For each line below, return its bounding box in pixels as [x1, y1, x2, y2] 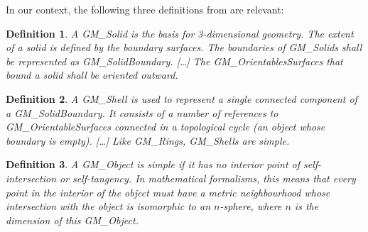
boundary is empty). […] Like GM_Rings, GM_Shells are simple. [6, 133, 290, 148]
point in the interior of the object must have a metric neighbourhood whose [6, 184, 330, 199]
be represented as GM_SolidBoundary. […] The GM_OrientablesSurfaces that [6, 53, 343, 68]
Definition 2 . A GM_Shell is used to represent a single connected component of [6, 91, 357, 106]
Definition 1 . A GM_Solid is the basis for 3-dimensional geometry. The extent [6, 26, 354, 40]
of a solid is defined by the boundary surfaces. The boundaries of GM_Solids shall [6, 40, 362, 55]
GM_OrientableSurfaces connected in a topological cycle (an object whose [6, 119, 325, 134]
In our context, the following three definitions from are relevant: [6, 2, 284, 16]
